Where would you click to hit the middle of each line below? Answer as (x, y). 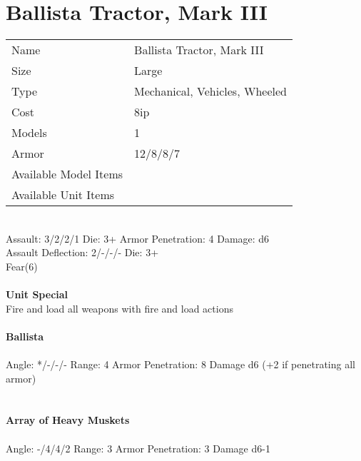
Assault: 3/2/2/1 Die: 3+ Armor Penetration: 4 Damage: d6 (138, 238)
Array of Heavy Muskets (68, 420)
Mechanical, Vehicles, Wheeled (210, 91)
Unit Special (37, 294)
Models (29, 133)
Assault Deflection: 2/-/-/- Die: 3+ (82, 252)
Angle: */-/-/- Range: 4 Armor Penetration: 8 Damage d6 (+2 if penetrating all (180, 364)
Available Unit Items (63, 195)
